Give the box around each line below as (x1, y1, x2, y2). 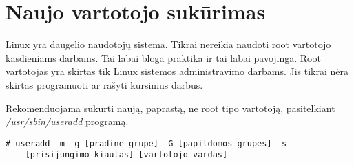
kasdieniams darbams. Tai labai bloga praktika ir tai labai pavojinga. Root (6, 50, 321, 65)
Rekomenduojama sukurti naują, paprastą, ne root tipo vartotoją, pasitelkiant (6, 100, 335, 115)
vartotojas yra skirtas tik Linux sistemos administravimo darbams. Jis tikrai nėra (6, 64, 348, 78)
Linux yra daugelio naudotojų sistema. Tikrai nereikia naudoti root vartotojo (6, 37, 331, 52)
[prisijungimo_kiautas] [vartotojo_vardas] (25, 150, 228, 160)
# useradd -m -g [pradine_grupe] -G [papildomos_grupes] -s (6, 138, 287, 148)
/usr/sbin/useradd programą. (6, 114, 129, 129)
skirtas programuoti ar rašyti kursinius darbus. (6, 77, 203, 91)
